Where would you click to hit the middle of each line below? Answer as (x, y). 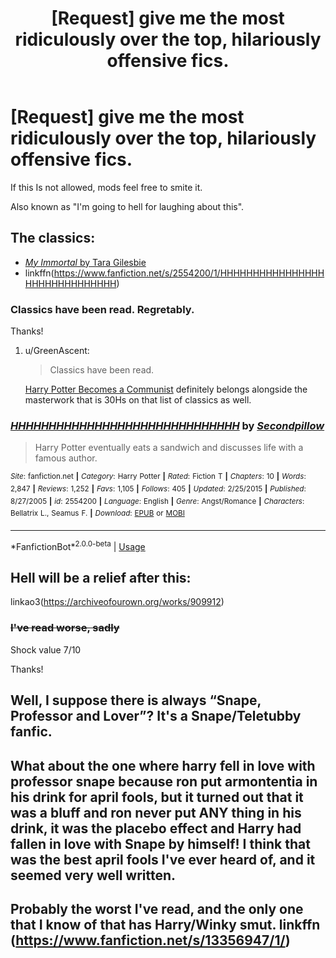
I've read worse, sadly (65, 628)
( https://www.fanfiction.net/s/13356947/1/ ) (150, 940)
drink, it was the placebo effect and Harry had (156, 828)
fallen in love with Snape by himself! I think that (160, 843)
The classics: (53, 238)
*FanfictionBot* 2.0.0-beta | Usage (78, 545)
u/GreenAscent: (57, 351)
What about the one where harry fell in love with (163, 765)
